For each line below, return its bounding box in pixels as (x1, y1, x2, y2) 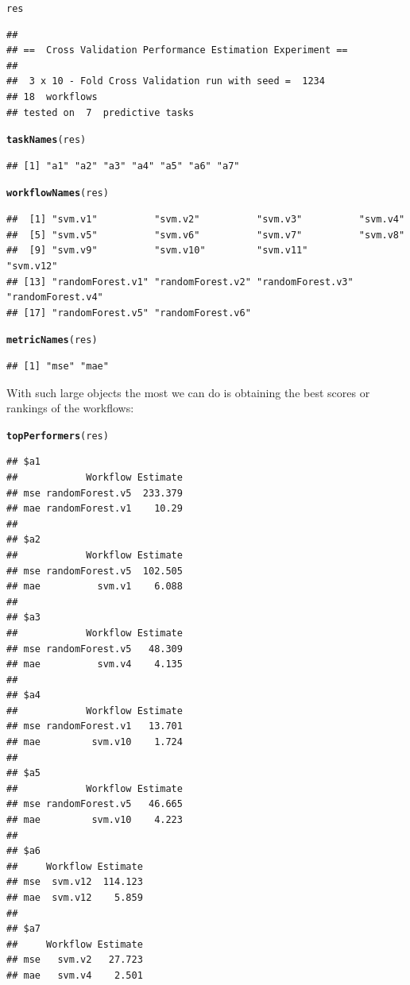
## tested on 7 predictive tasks (6, 106, 195, 118)
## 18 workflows (6, 91, 98, 103)
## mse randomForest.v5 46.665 (6, 798, 183, 810)
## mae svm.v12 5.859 (6, 892, 143, 903)
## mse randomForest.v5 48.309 (6, 643, 183, 655)
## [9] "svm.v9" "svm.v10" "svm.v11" (6, 245, 308, 257)
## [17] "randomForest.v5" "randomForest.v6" (6, 307, 251, 319)
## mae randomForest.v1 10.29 (6, 503, 183, 515)
